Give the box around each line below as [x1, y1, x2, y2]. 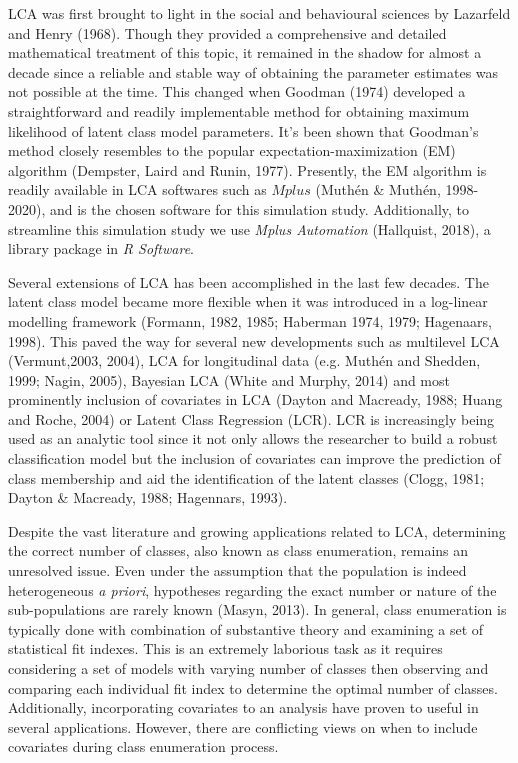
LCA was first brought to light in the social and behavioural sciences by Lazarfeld [8, 3, 511, 23]
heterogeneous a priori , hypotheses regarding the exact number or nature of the [8, 579, 497, 600]
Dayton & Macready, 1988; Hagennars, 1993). [8, 487, 288, 508]
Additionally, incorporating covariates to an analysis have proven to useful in [8, 697, 479, 718]
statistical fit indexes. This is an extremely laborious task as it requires [8, 638, 443, 659]
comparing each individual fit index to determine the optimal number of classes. [8, 677, 498, 698]
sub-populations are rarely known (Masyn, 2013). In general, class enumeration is [8, 599, 507, 620]
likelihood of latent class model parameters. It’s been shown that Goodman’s [8, 120, 479, 141]
